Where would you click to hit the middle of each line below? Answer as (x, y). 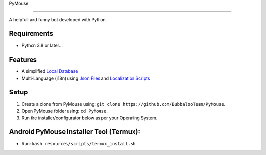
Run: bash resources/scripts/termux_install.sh (79, 144)
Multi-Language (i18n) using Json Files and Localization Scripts (86, 78)
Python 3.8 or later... (42, 46)
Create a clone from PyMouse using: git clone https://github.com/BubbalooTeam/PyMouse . (123, 104)
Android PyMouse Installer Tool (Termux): (75, 132)
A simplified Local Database (50, 71)
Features (23, 60)
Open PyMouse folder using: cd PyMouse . (65, 111)
